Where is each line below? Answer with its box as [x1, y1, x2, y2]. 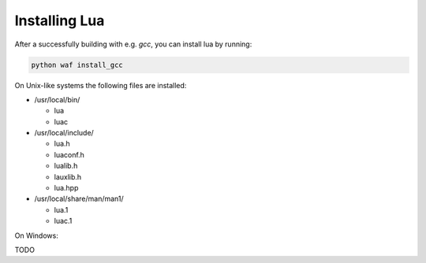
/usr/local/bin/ [34, 94, 80, 104]
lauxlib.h [54, 172, 82, 181]
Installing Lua [14, 12, 105, 29]
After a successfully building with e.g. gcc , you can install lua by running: [14, 39, 252, 49]
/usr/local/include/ [34, 128, 94, 138]
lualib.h [54, 161, 78, 171]
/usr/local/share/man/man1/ [34, 194, 124, 204]
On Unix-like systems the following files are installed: [14, 80, 187, 90]
